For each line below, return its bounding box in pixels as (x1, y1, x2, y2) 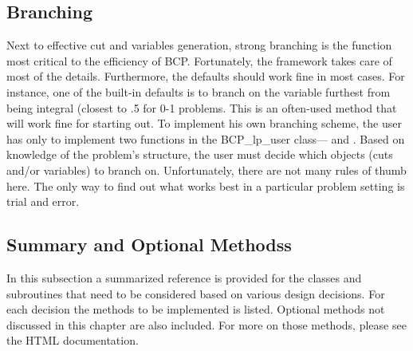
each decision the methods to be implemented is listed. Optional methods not (6, 301, 385, 317)
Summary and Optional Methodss (6, 232, 292, 257)
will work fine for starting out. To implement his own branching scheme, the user (6, 115, 402, 132)
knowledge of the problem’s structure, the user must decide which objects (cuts (6, 146, 393, 163)
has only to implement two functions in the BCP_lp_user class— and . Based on (6, 130, 405, 147)
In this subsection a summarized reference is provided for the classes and (6, 269, 362, 286)
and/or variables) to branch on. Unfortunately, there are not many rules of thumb (6, 161, 407, 178)
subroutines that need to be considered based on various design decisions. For (6, 285, 385, 302)
